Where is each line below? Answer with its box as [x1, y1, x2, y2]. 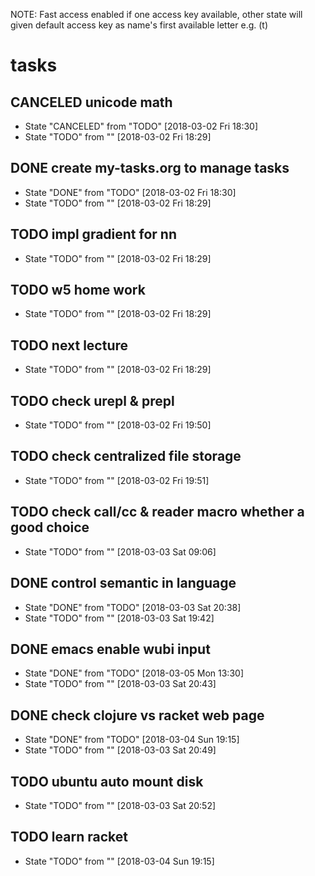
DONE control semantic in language [10, 575, 237, 592]
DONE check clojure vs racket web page [10, 707, 265, 724]
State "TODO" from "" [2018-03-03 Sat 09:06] [24, 545, 217, 558]
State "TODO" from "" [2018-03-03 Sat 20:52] [24, 799, 217, 811]
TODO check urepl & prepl [10, 392, 175, 409]
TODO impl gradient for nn [10, 226, 177, 243]
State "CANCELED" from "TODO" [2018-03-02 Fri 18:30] [24, 120, 259, 132]
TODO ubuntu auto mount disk [10, 773, 204, 790]
